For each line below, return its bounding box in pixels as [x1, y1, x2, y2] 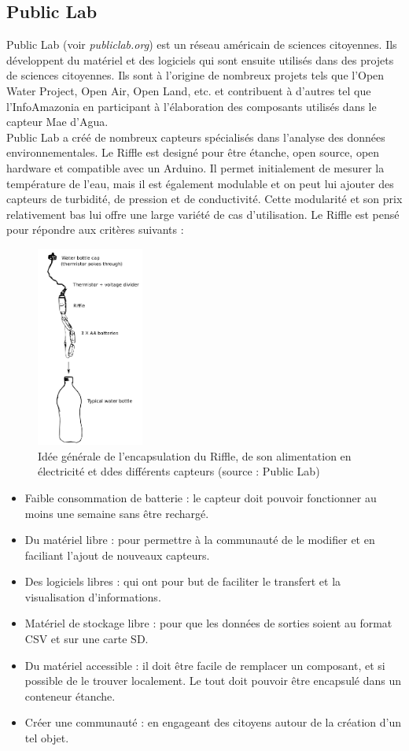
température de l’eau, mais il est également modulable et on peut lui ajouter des [6, 175, 394, 191]
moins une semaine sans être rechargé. [24, 505, 209, 521]
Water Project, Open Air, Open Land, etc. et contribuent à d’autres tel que [6, 82, 371, 98]
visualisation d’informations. [24, 588, 161, 605]
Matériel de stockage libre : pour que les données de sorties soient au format [24, 615, 392, 631]
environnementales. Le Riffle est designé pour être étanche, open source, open [6, 144, 380, 161]
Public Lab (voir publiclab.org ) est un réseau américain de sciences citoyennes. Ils [6, 36, 397, 53]
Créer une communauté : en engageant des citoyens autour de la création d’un [24, 714, 402, 731]
